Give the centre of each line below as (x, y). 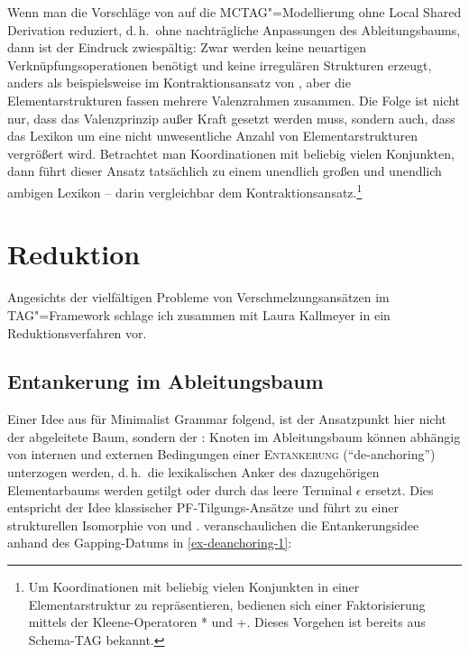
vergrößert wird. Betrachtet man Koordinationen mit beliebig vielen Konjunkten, (231, 153)
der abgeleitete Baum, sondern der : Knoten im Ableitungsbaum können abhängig (234, 436)
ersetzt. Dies (400, 489)
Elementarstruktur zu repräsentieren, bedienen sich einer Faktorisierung (227, 604)
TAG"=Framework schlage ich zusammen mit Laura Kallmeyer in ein (199, 314)
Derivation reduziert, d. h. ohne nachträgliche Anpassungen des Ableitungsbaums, (234, 29)
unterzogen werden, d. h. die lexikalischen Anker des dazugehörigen (193, 472)
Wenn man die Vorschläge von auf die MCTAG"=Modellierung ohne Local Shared (234, 12)
